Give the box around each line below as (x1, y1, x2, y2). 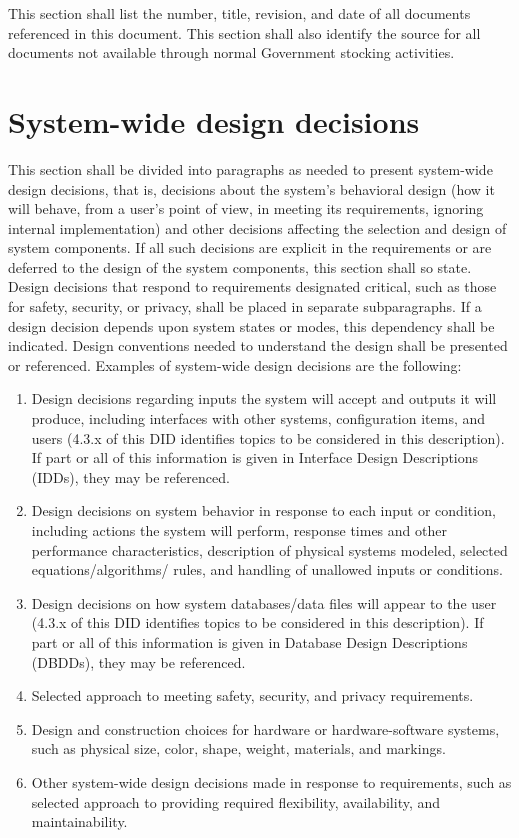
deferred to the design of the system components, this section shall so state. (8, 256, 472, 277)
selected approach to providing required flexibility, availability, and (31, 791, 441, 812)
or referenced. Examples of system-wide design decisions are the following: (8, 354, 462, 375)
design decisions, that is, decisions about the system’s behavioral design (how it (8, 178, 495, 199)
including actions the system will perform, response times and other (31, 520, 447, 540)
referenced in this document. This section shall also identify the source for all (8, 22, 481, 43)
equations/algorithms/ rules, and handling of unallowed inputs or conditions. (31, 559, 503, 580)
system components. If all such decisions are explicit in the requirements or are (8, 237, 492, 258)
